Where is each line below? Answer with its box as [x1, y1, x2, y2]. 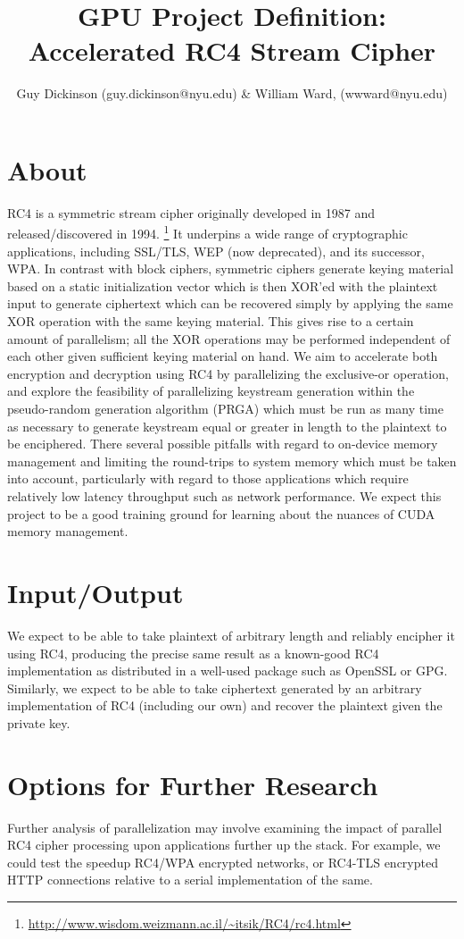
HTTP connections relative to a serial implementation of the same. [7, 870, 373, 889]
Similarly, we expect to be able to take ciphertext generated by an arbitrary [7, 678, 422, 697]
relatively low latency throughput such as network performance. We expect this [7, 487, 442, 505]
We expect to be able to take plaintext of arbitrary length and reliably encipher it [7, 625, 455, 644]
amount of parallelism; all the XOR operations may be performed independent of [7, 329, 451, 348]
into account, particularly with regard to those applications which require [7, 469, 409, 488]
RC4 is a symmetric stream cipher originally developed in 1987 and [7, 203, 376, 222]
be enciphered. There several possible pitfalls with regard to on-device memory [7, 434, 438, 453]
